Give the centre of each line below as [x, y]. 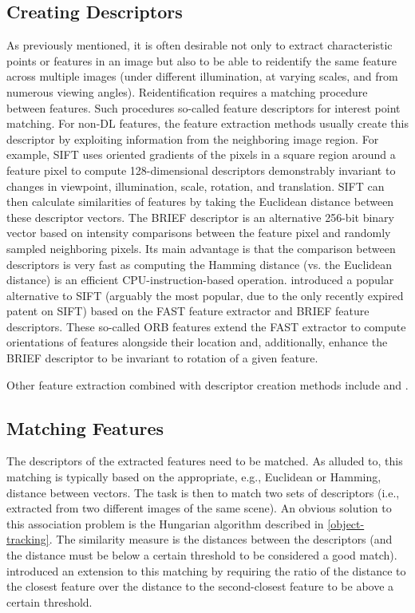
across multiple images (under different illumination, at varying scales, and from [202, 76]
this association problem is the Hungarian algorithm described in [165, 523]
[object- [346, 523]
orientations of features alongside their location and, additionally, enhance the [197, 342]
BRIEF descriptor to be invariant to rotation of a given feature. [162, 358]
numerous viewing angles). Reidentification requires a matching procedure [187, 91]
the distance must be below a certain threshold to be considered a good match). [202, 555]
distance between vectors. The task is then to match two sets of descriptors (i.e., [203, 492]
